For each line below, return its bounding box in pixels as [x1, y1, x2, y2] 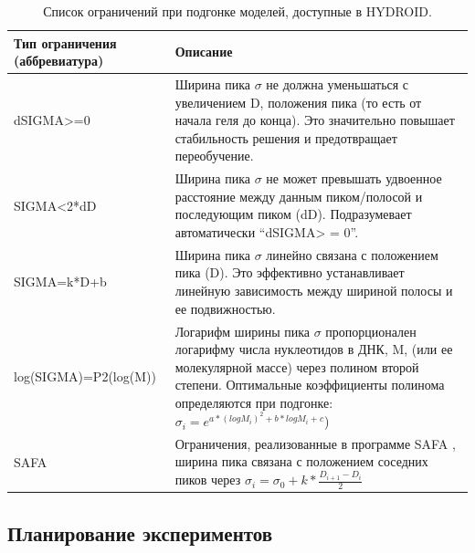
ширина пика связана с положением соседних [174, 452, 428, 471]
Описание [174, 42, 233, 61]
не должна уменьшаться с [266, 75, 409, 94]
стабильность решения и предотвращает [174, 128, 397, 147]
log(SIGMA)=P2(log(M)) [14, 366, 156, 385]
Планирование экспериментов [7, 518, 273, 547]
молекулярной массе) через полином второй [174, 357, 419, 376]
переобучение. [174, 146, 254, 165]
